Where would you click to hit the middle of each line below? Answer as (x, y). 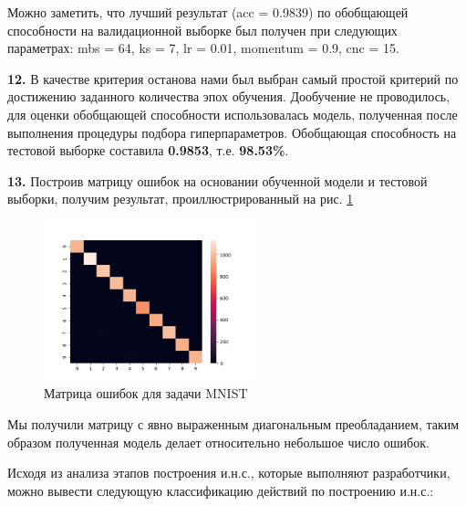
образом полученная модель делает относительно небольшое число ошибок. (218, 442)
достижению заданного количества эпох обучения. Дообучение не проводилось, (229, 96)
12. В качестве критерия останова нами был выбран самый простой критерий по (233, 78)
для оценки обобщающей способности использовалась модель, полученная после (233, 114)
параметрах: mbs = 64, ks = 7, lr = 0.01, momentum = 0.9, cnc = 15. (203, 48)
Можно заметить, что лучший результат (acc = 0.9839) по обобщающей (208, 12)
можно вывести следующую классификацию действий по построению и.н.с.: (221, 490)
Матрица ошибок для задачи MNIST (146, 393)
